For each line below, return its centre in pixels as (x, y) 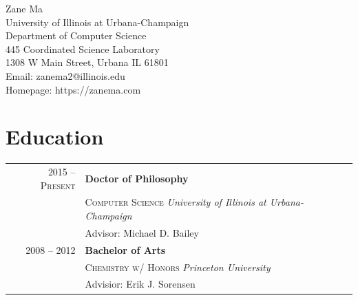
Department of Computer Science (76, 35)
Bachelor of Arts (125, 249)
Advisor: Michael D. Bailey (142, 232)
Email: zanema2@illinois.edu (65, 75)
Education (55, 137)
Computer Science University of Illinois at (176, 202)
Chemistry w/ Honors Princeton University (178, 267)
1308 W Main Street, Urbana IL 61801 (87, 62)
